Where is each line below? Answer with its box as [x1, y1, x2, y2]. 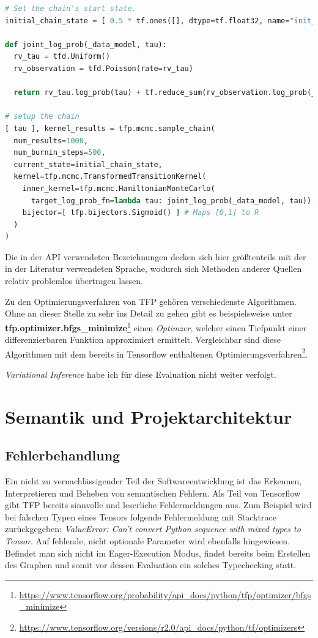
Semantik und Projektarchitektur [5, 403, 292, 429]
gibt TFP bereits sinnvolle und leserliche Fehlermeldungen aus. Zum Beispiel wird [5, 498, 312, 511]
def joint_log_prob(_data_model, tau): [5, 40, 167, 49]
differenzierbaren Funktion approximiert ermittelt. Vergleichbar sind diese [5, 333, 281, 346]
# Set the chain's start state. [5, 4, 136, 13]
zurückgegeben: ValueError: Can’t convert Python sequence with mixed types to [5, 522, 301, 535]
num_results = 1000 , [13, 136, 89, 145]
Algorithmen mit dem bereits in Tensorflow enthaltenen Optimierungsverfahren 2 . [5, 345, 308, 360]
